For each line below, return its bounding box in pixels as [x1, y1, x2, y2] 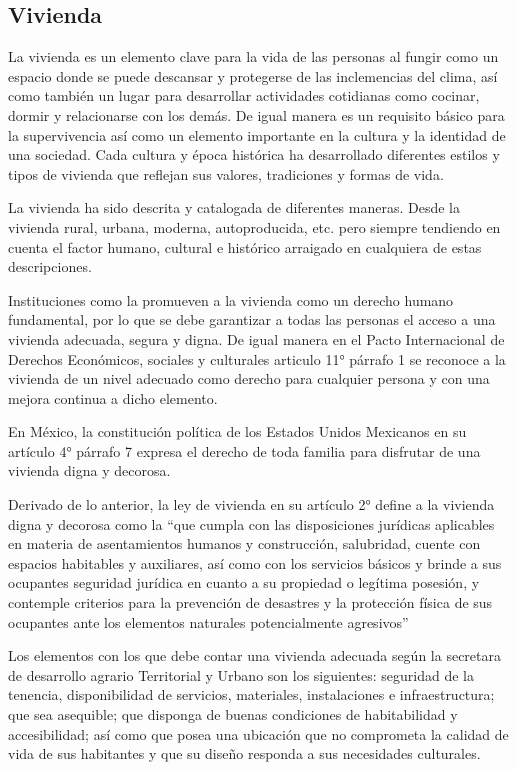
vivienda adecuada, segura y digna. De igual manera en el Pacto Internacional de [8, 328, 505, 349]
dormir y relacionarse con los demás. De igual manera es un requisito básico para [8, 104, 505, 125]
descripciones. [8, 256, 92, 277]
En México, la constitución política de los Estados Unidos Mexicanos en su [8, 421, 467, 442]
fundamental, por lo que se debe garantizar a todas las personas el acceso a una [8, 309, 496, 330]
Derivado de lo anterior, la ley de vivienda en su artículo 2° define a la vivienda [8, 494, 495, 515]
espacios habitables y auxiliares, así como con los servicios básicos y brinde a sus [8, 552, 502, 573]
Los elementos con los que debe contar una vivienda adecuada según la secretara [8, 645, 501, 666]
